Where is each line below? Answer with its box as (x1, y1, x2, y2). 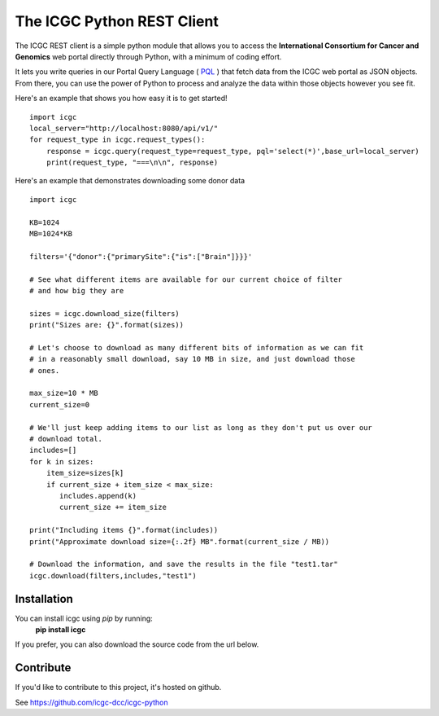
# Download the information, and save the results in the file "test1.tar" (29, 560, 338, 569)
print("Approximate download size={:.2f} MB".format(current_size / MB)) (29, 537, 330, 546)
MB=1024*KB (29, 229, 73, 239)
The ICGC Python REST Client (15, 12, 219, 30)
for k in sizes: (29, 457, 94, 466)
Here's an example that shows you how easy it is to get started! (15, 94, 228, 103)
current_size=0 (29, 400, 90, 409)
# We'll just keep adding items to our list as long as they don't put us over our (29, 423, 373, 432)
